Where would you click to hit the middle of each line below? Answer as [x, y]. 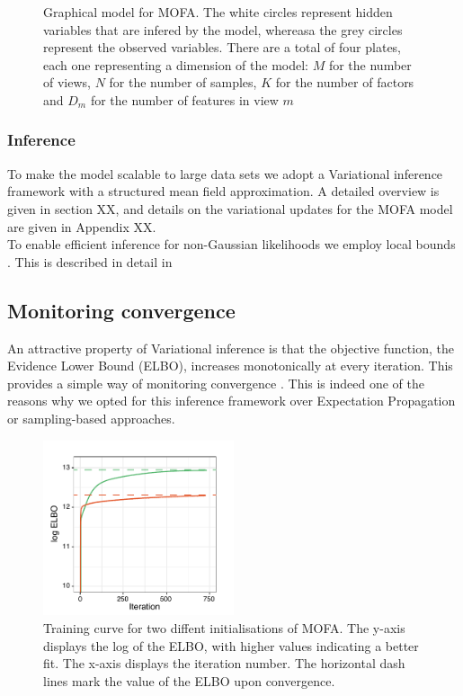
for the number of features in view [184, 99]
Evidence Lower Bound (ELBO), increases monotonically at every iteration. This [230, 366]
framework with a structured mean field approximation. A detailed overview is [223, 191]
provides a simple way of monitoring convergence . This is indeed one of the [216, 383]
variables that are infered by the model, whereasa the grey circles [223, 29]
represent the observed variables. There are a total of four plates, [223, 47]
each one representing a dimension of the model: [176, 64]
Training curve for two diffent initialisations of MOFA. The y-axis [224, 627]
